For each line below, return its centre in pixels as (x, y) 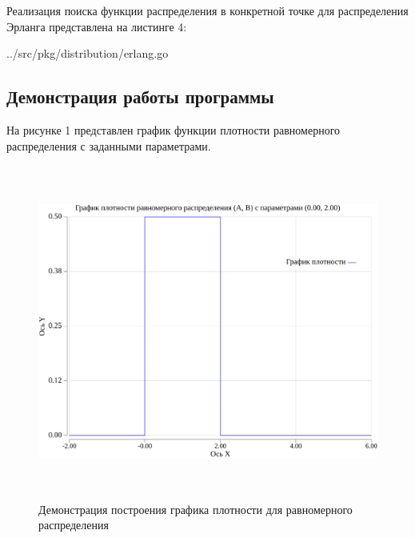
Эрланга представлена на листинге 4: (97, 26)
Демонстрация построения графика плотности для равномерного (196, 509)
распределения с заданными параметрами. (109, 145)
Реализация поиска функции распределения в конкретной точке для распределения (207, 10)
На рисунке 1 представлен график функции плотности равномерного (174, 129)
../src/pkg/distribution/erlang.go (88, 53)
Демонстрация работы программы (140, 96)
